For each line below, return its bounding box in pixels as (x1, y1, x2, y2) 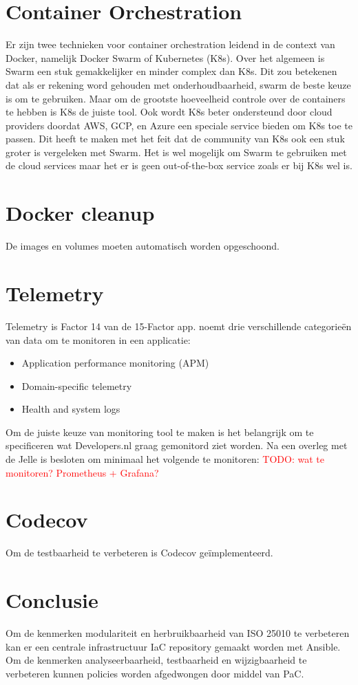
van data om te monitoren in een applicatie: (6, 332, 191, 347)
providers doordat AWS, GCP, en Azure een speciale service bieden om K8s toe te (6, 118, 352, 132)
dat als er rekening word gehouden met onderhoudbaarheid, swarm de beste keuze (6, 77, 351, 91)
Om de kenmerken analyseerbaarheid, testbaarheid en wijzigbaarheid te (6, 653, 307, 667)
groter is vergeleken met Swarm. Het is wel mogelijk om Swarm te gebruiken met (6, 144, 347, 159)
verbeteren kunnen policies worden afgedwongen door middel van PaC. (6, 666, 304, 680)
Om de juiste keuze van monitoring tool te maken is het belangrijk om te (6, 424, 314, 439)
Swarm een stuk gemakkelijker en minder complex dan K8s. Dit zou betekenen (6, 64, 337, 78)
